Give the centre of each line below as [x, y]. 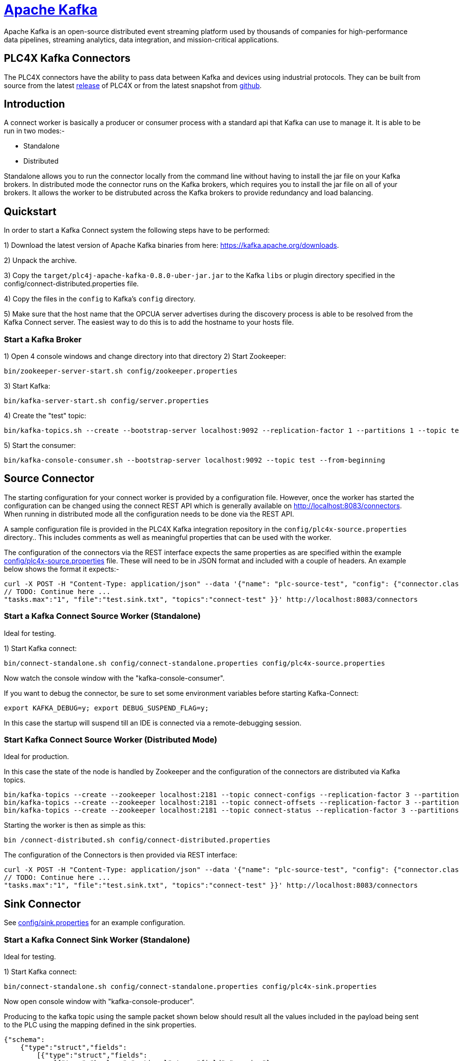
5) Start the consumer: [40, 446]
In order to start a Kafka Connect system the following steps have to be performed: [137, 230]
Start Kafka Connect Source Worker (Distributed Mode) [111, 740]
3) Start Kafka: [27, 386]
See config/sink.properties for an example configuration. [95, 923]
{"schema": [25, 1039]
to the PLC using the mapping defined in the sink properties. [100, 1024]
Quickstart [30, 211]
